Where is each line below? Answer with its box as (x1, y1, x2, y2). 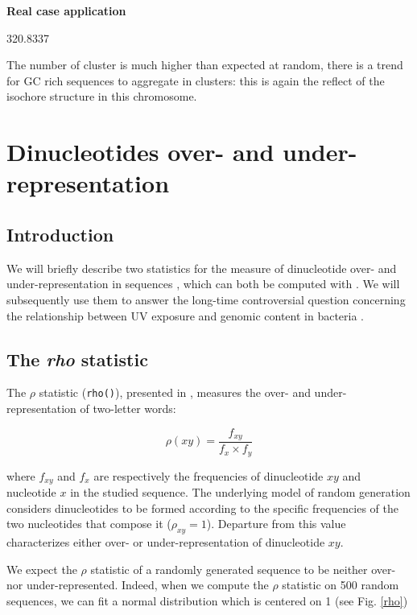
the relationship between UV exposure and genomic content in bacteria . (6, 307, 364, 324)
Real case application (6, 2, 126, 19)
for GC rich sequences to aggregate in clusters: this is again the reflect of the (6, 72, 385, 89)
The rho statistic (6, 346, 148, 371)
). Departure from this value (206, 515, 346, 532)
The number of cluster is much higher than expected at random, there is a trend (6, 56, 403, 73)
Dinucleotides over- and (6, 135, 275, 168)
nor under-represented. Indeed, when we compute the (6, 576, 269, 593)
